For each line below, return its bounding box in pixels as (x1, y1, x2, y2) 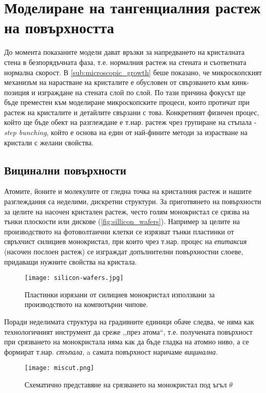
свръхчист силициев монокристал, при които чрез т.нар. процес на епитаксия (4, 236, 247, 247)
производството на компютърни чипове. (25, 299, 148, 310)
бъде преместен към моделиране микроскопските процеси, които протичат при (4, 97, 250, 107)
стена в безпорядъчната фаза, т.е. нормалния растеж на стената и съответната (4, 56, 247, 67)
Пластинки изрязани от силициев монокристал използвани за (25, 289, 215, 299)
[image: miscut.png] (25, 364, 95, 372)
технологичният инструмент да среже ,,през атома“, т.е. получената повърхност (4, 326, 253, 337)
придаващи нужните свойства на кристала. (4, 256, 137, 267)
